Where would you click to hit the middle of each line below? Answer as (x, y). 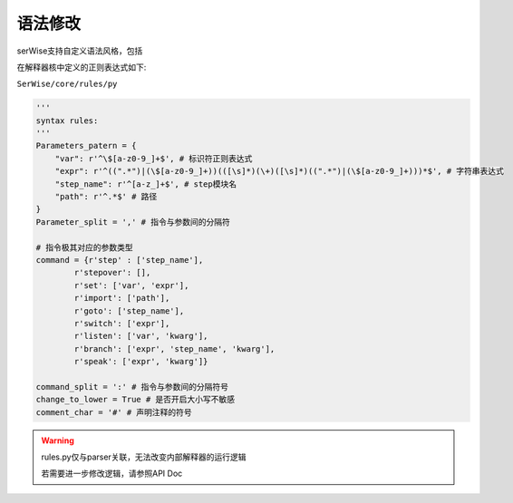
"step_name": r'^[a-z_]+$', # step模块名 (146, 184)
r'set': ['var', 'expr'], (131, 285)
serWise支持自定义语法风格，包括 (80, 51)
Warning (58, 440)
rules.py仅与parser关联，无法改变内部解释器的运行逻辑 (144, 457)
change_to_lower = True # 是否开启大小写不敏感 (136, 400)
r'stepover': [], (112, 273)
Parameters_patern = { (86, 146)
